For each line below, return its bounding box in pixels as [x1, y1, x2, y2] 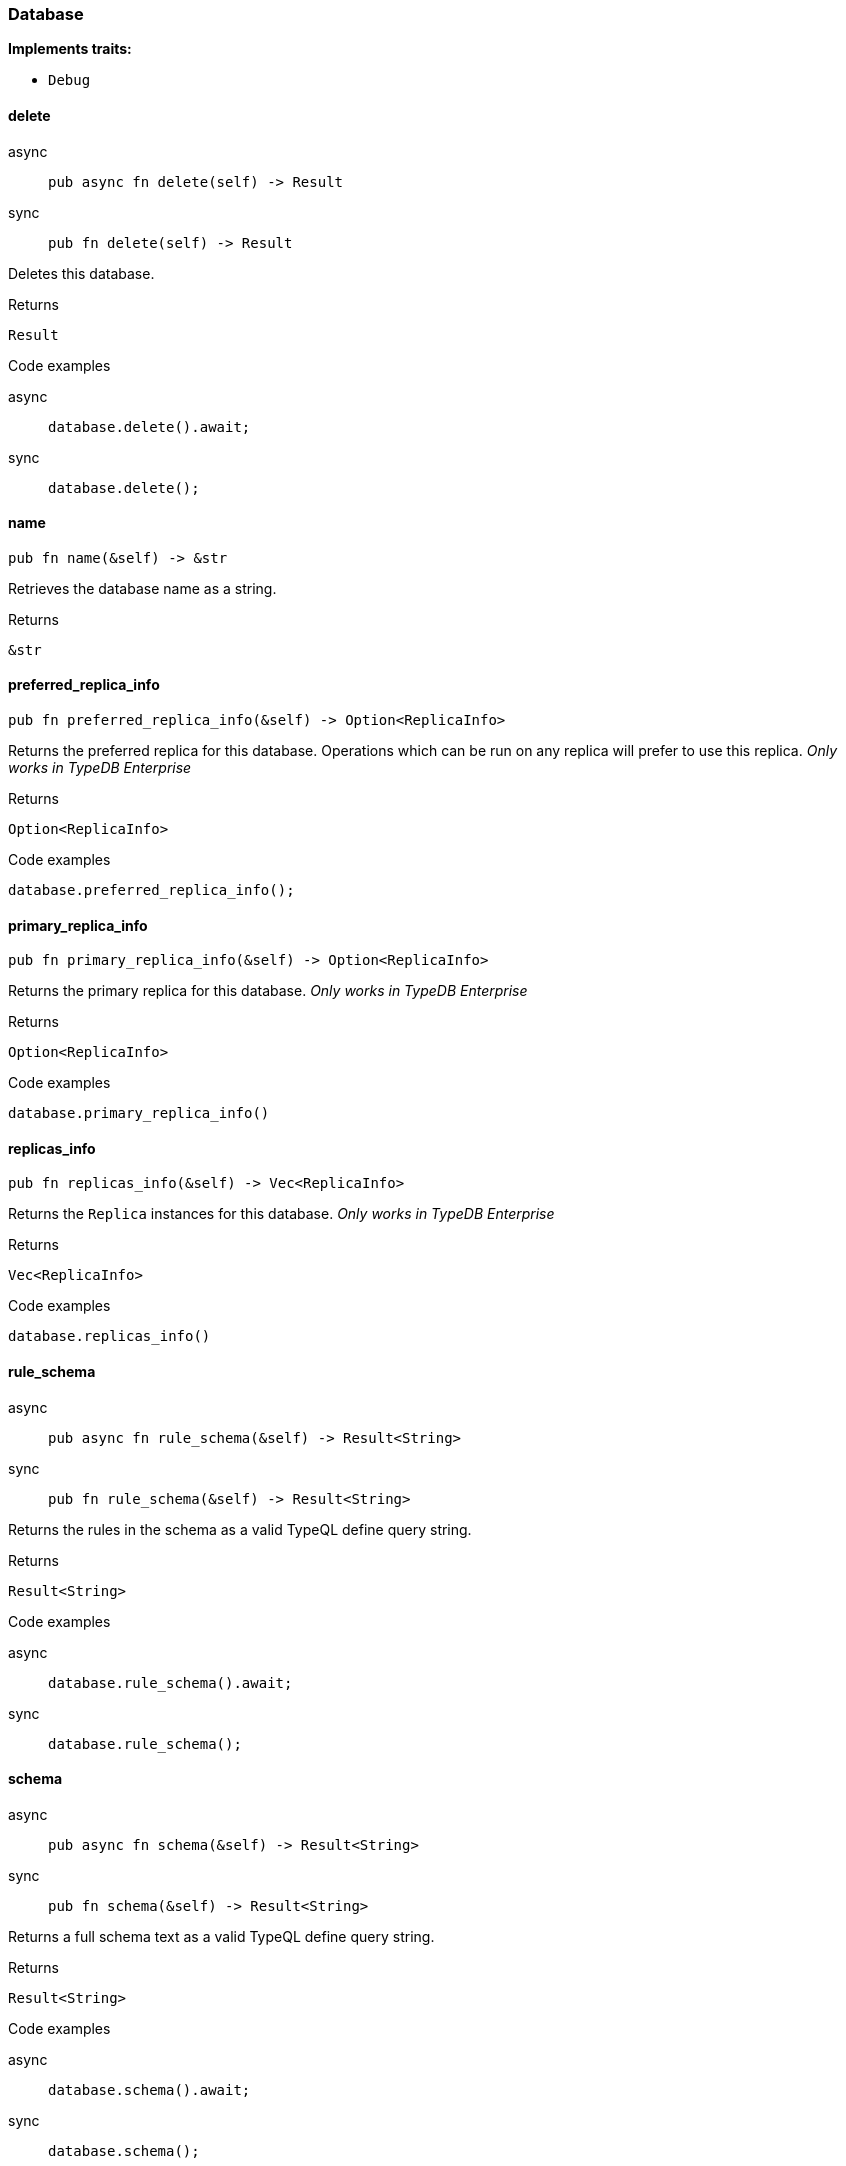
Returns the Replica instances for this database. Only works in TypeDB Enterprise [8, 1205, 555, 1223]
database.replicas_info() [8, 1328, 211, 1345]
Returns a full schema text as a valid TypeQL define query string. [8, 1927, 435, 1945]
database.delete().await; [48, 418, 251, 435]
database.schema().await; [48, 2081, 251, 2098]
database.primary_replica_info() [8, 1105, 270, 1122]
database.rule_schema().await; [48, 1674, 293, 1691]
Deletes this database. [8, 264, 155, 282]
